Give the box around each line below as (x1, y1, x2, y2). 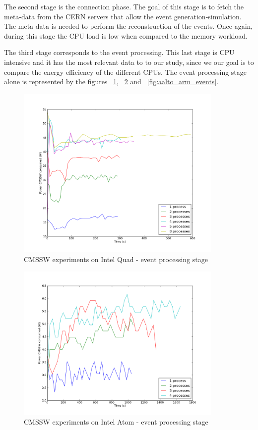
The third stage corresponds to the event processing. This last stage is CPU (4, 47, 235, 57)
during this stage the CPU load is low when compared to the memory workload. (4, 30, 248, 41)
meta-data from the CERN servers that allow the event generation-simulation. (4, 11, 242, 21)
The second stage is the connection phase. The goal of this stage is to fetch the (4, 1, 244, 11)
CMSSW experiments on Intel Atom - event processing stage (24, 416, 208, 427)
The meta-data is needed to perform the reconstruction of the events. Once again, (4, 21, 253, 31)
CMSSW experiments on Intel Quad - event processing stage (24, 254, 208, 265)
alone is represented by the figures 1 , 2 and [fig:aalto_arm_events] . (4, 76, 219, 87)
